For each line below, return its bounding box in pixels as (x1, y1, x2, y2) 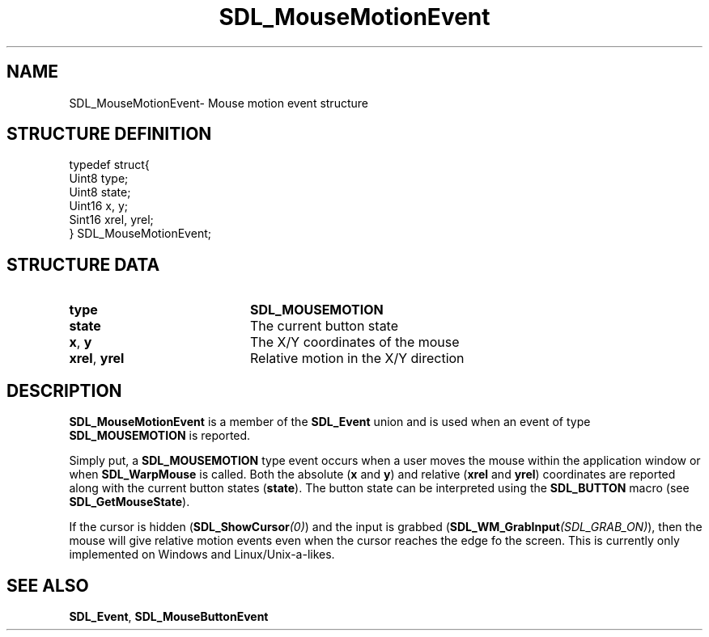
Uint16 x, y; (69, 199, 129, 213)
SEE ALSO (6, 575, 89, 596)
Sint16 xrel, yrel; (69, 213, 154, 227)
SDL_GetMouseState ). (69, 495, 190, 509)
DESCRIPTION (6, 380, 122, 401)
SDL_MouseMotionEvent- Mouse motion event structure (69, 95, 368, 110)
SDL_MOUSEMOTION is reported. (69, 428, 251, 443)
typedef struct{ (69, 158, 150, 172)
